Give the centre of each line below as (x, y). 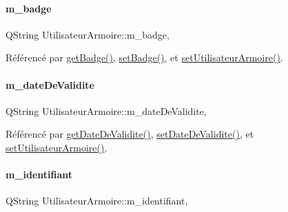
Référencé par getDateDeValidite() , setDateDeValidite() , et (130, 134)
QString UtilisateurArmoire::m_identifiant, (97, 201)
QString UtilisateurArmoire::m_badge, (88, 34)
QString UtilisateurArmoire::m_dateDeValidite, (106, 110)
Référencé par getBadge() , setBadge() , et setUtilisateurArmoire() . (144, 57)
